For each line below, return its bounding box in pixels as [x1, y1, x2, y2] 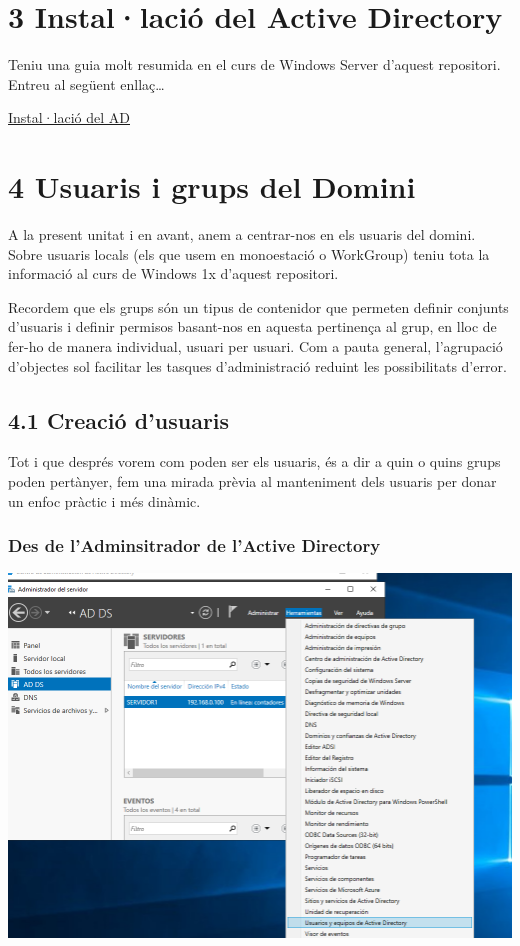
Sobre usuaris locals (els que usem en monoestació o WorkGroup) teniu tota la [8, 243, 490, 264]
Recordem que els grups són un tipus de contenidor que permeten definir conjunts [8, 296, 509, 317]
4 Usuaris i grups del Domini [8, 166, 416, 207]
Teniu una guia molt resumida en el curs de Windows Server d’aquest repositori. [8, 54, 501, 75]
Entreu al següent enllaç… [8, 73, 165, 94]
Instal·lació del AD [8, 107, 130, 128]
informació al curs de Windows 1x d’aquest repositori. [8, 263, 339, 284]
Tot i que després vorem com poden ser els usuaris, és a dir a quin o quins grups [8, 451, 501, 472]
